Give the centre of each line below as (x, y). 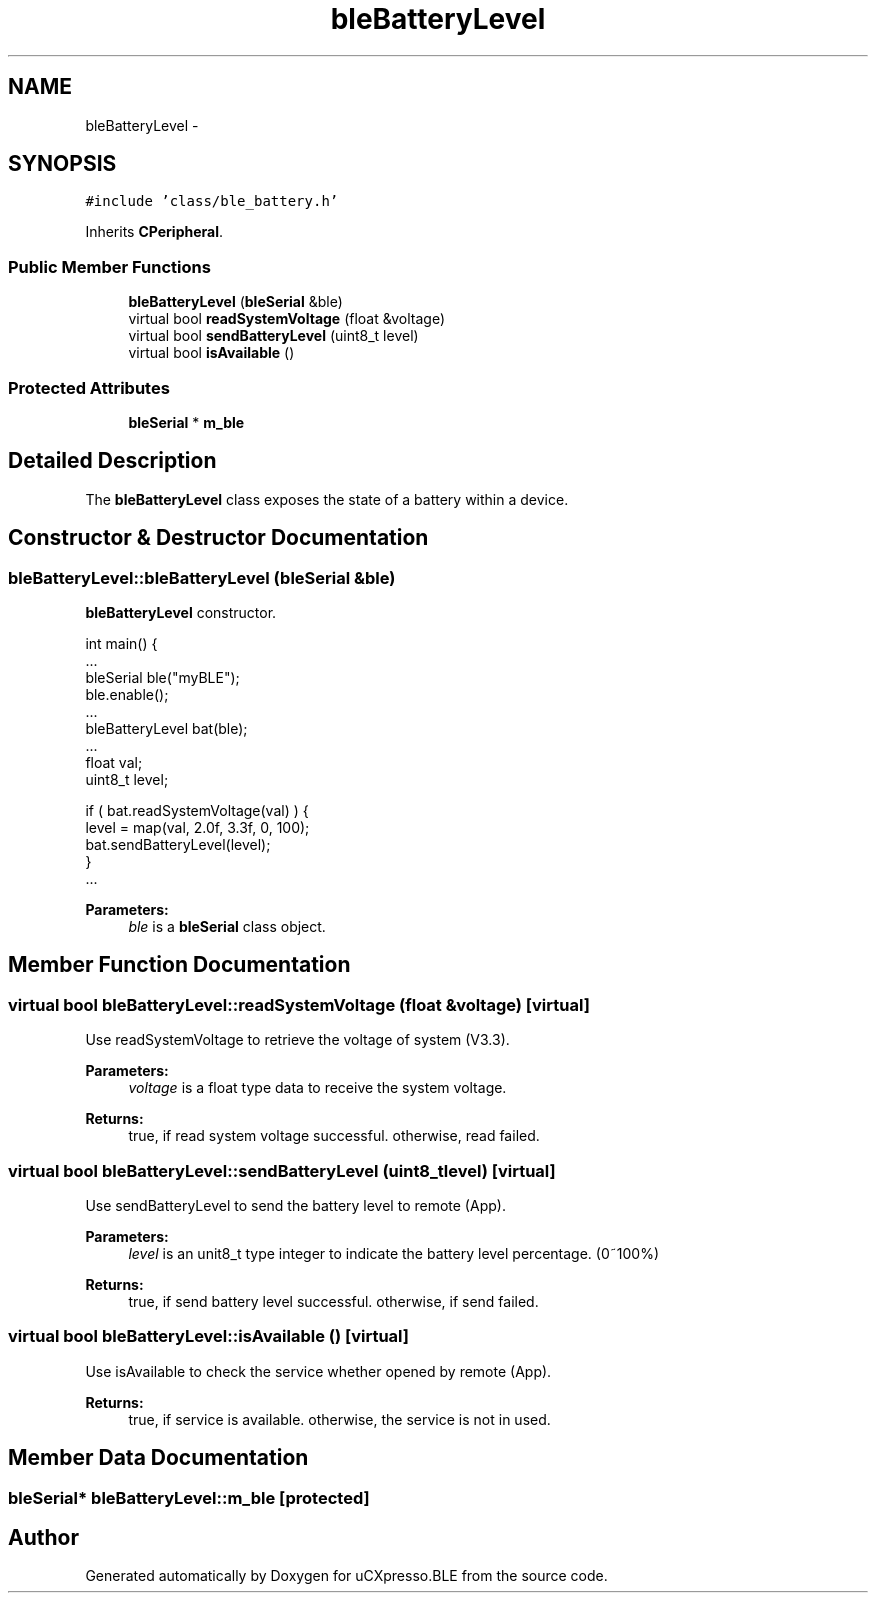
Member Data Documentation (158, 1458)
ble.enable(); (127, 694)
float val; (114, 762)
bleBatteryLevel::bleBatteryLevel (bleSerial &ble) (202, 577)
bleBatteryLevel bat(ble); (166, 728)
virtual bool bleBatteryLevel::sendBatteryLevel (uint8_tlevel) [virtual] (282, 1170)
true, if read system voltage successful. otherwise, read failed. (334, 1136)
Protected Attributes (89, 387)
